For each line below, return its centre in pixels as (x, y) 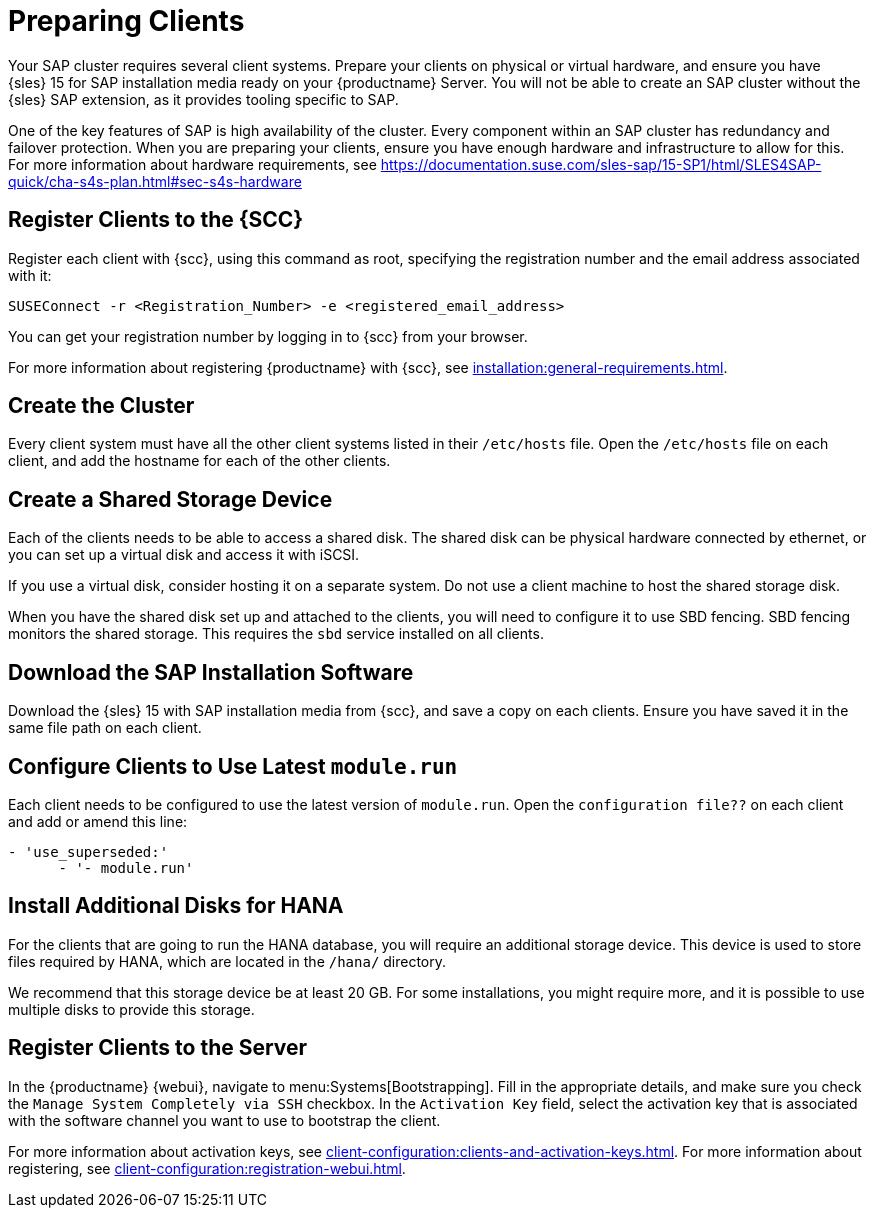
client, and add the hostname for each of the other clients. (199, 461)
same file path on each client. (105, 728)
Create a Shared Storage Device (170, 499)
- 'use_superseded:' (88, 851)
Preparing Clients (126, 21)
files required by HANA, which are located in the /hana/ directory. (227, 961)
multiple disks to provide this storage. (131, 1009)
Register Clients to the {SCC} (156, 220)
